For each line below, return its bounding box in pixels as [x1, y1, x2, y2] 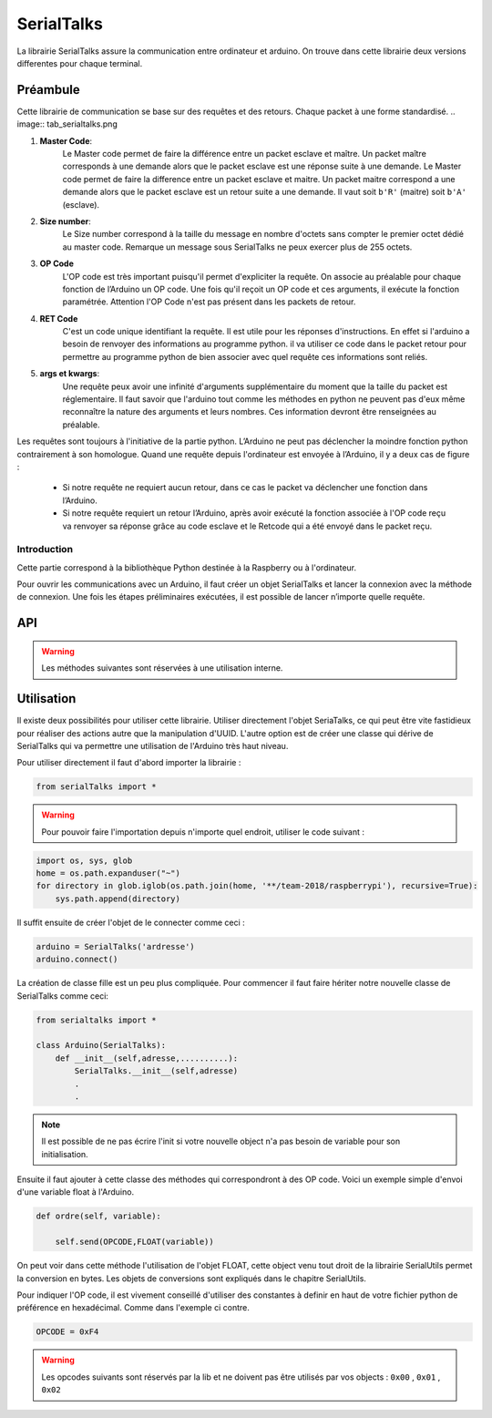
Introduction [16, 543, 73, 556]
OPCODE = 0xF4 [36, 1327, 99, 1337]
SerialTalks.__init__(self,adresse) [74, 1066, 239, 1076]
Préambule [16, 82, 81, 98]
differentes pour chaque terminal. [16, 57, 143, 68]
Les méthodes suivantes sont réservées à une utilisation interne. [41, 663, 283, 673]
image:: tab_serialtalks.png [16, 118, 118, 129]
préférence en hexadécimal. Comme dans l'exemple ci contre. [16, 1302, 251, 1313]
